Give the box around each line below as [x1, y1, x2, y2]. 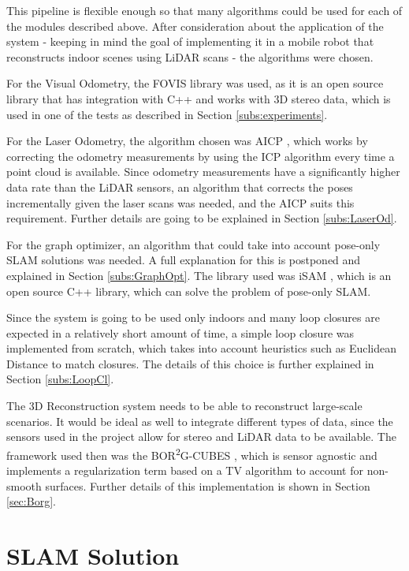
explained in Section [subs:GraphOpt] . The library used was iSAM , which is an [6, 267, 392, 283]
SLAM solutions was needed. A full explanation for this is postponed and [6, 252, 361, 268]
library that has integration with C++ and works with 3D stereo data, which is [6, 90, 391, 106]
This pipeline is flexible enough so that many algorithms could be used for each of [6, 2, 403, 18]
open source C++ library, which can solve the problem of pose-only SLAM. [6, 282, 371, 299]
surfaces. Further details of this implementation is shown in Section [45, 477, 370, 494]
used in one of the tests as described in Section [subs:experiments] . [6, 106, 328, 122]
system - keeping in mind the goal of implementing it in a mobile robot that [6, 33, 374, 50]
